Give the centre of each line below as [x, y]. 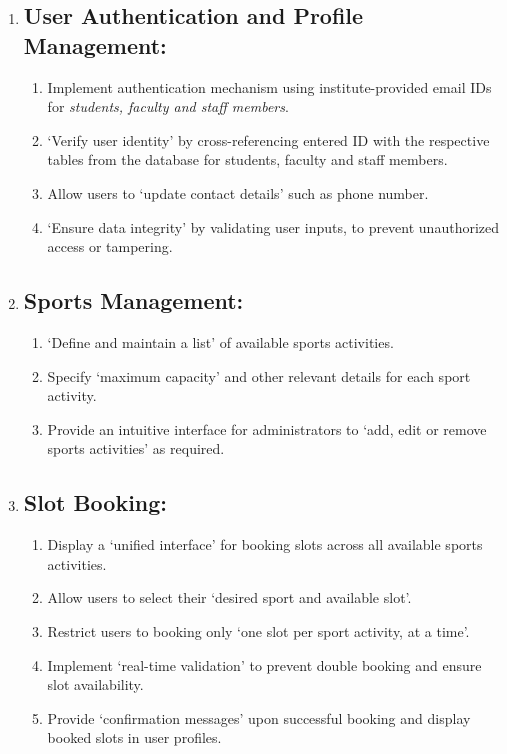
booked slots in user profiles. [134, 737]
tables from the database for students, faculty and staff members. [247, 159]
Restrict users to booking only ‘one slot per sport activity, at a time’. [258, 630]
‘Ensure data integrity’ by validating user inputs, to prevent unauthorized [273, 226]
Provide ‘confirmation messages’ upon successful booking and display [259, 717]
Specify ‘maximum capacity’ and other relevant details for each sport [259, 375]
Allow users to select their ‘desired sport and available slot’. [229, 597]
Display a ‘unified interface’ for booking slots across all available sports [265, 544]
